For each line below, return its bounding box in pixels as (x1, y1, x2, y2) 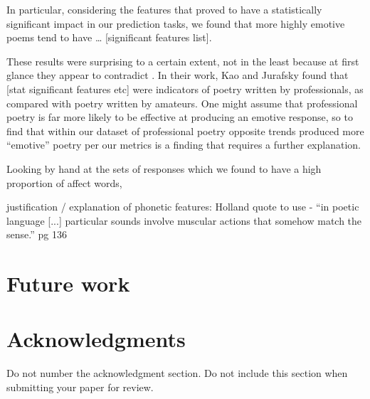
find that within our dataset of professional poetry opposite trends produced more (6, 123, 364, 138)
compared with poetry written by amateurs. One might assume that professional (6, 95, 358, 110)
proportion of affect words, (6, 175, 122, 190)
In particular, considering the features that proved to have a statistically (6, 2, 322, 16)
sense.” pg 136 (6, 227, 67, 242)
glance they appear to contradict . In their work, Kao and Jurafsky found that (6, 68, 349, 83)
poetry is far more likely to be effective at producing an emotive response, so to (6, 110, 353, 124)
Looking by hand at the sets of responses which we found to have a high (6, 161, 322, 176)
